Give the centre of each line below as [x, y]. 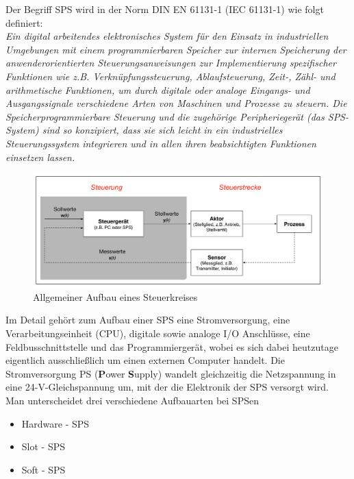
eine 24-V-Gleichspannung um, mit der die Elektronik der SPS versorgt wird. [167, 387]
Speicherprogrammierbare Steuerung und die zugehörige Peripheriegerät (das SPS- [177, 116]
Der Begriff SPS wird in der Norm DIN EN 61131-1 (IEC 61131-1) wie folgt [165, 9]
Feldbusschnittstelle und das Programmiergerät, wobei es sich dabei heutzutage [172, 346]
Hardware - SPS [55, 423]
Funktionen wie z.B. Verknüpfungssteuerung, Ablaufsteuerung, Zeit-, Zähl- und [170, 76]
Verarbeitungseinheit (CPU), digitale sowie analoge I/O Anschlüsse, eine [158, 333]
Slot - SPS [43, 446]
